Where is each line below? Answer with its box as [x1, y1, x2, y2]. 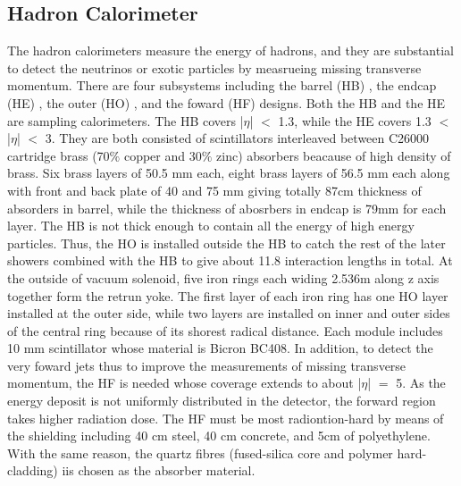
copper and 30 [123, 146, 202, 164]
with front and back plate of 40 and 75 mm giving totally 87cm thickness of [7, 180, 422, 199]
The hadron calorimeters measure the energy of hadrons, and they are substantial [7, 41, 454, 60]
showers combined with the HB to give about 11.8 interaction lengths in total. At [7, 251, 453, 270]
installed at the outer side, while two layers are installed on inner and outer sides [7, 304, 450, 323]
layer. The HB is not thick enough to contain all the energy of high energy [7, 216, 415, 235]
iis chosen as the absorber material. [62, 461, 256, 480]
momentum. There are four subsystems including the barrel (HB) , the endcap [7, 76, 437, 95]
